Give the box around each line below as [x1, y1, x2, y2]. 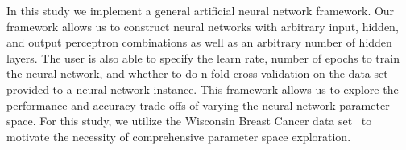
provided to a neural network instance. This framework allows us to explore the [6, 80, 399, 97]
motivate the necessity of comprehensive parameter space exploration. [6, 128, 351, 144]
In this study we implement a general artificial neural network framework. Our [6, 2, 395, 18]
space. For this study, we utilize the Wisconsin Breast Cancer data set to [6, 112, 372, 129]
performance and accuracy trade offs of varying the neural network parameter [6, 96, 390, 113]
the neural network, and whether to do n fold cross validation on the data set [6, 65, 388, 82]
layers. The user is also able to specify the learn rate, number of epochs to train [6, 49, 400, 66]
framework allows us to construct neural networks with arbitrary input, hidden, [6, 18, 399, 34]
